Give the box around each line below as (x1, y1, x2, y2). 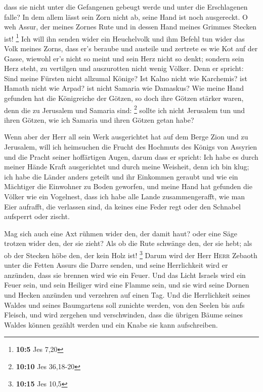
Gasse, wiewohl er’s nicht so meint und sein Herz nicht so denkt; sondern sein (4, 53, 244, 63)
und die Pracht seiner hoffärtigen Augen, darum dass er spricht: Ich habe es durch (4, 151, 258, 162)
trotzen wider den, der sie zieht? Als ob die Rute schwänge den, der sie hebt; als (4, 238, 252, 248)
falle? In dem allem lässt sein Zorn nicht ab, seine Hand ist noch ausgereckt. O (4, 11, 248, 22)
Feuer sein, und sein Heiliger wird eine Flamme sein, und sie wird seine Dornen (4, 279, 249, 290)
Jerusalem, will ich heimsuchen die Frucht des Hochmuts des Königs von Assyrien (4, 141, 257, 152)
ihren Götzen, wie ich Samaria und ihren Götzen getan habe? (4, 114, 194, 125)
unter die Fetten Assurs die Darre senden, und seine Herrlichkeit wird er (4, 260, 228, 270)
